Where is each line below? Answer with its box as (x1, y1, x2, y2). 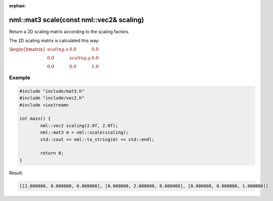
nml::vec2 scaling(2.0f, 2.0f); (40, 123, 118, 128)
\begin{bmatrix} (9, 46, 46, 52)
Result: (9, 170, 23, 176)
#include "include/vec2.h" (19, 95, 85, 101)
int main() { (19, 116, 51, 122)
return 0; (40, 150, 64, 156)
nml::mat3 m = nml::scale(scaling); (40, 130, 129, 135)
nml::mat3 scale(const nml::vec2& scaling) (9, 15, 145, 24)
